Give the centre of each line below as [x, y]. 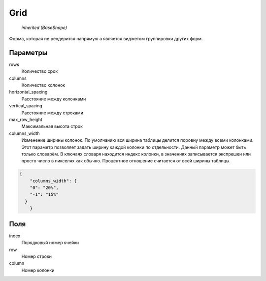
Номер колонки [38, 270]
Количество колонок [43, 85]
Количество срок [40, 71]
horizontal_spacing [28, 92]
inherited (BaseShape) [44, 28]
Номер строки [36, 256]
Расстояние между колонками [54, 99]
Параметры [28, 52]
